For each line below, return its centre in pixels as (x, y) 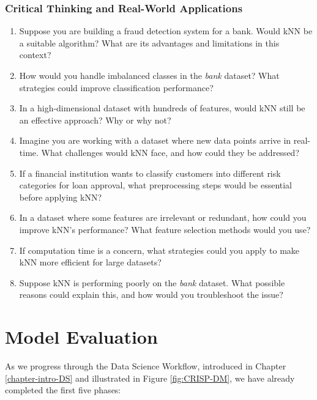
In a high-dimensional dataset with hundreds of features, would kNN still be (162, 108)
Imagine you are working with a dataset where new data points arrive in (155, 140)
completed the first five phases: (63, 390)
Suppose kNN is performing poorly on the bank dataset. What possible (152, 282)
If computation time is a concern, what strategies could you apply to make (159, 250)
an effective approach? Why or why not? (95, 120)
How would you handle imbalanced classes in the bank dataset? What (149, 75)
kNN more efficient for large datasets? (90, 262)
